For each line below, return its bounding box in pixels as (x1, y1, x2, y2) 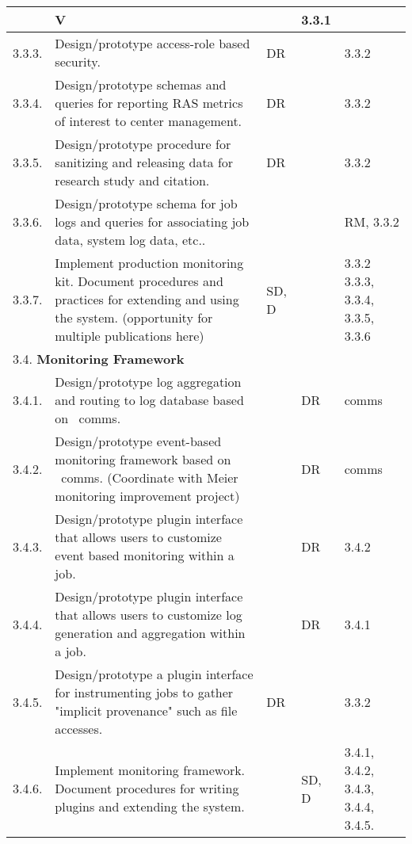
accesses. (55, 720, 103, 738)
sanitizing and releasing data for (55, 153, 234, 171)
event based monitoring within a (55, 546, 235, 564)
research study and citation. (55, 171, 210, 189)
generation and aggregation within (55, 624, 246, 642)
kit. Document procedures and (55, 272, 223, 290)
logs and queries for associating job (55, 212, 250, 231)
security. (55, 52, 101, 71)
